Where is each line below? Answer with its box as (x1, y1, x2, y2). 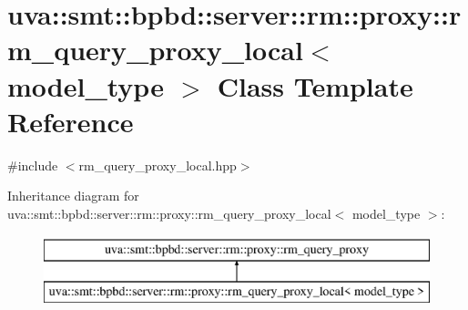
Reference (7, 102, 134, 139)
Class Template (217, 67, 413, 104)
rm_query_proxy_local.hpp (78, 155, 237, 174)
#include (7, 155, 58, 174)
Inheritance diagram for (7, 186, 139, 205)
